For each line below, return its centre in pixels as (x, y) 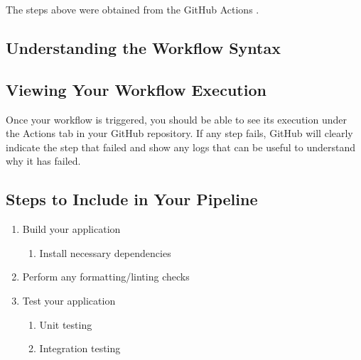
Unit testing (66, 324)
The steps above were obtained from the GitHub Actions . (133, 9)
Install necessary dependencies (105, 252)
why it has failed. (43, 161)
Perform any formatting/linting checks (106, 277)
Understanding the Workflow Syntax (143, 47)
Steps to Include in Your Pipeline (132, 199)
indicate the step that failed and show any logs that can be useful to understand (181, 147)
